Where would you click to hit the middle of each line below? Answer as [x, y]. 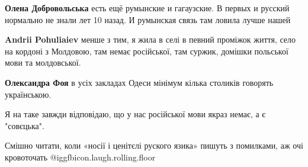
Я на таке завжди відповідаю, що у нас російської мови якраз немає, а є [135, 114]
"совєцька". [25, 125]
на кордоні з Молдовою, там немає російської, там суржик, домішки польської [147, 51]
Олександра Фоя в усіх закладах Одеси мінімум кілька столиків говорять [139, 82]
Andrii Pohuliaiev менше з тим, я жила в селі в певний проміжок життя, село [150, 39]
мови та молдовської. [43, 62]
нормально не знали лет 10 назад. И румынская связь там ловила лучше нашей [148, 19]
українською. [28, 94]
